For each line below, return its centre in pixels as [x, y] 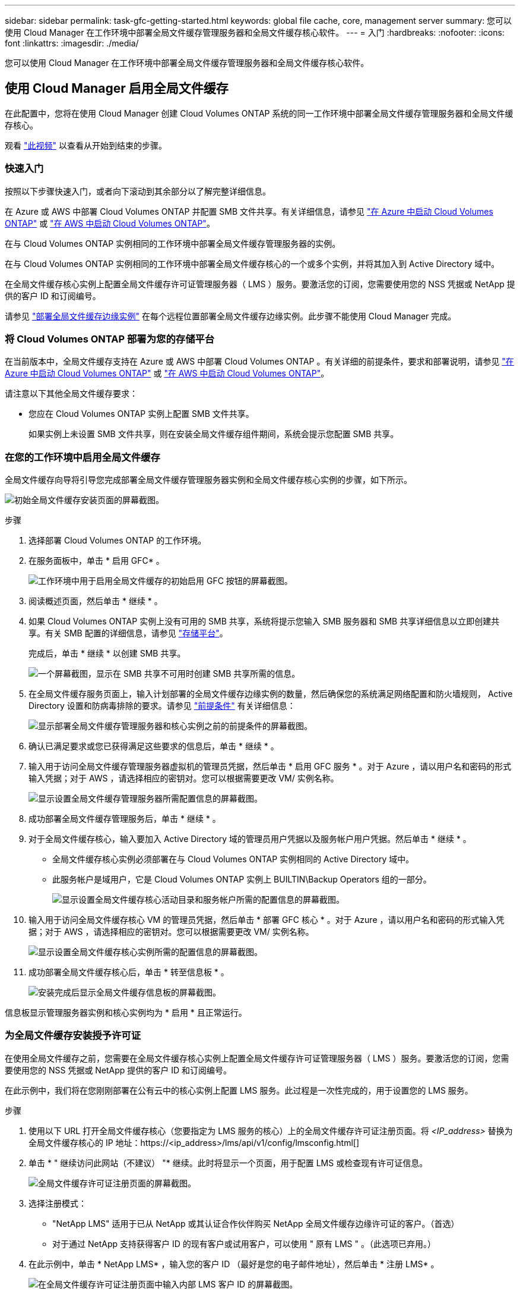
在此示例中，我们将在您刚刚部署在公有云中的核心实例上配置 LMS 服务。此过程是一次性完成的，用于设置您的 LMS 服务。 [239, 1090]
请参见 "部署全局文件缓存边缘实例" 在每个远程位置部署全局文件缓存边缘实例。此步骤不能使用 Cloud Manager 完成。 [231, 316]
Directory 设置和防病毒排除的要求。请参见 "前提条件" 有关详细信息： [162, 706]
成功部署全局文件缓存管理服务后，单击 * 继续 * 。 [125, 819]
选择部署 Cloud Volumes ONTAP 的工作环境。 [118, 541]
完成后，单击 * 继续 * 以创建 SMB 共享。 [107, 654]
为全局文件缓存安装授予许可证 [73, 1036]
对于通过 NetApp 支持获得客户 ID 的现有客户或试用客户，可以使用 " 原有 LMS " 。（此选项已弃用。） [244, 1243]
